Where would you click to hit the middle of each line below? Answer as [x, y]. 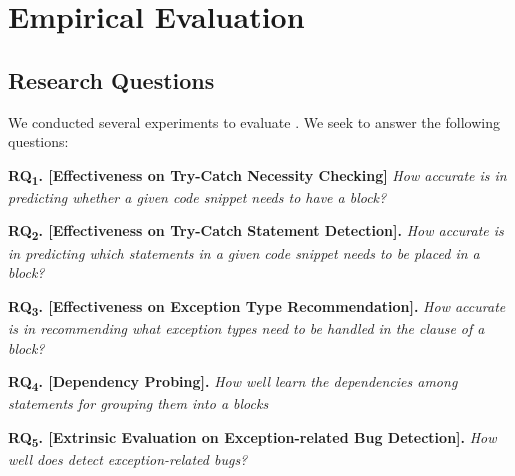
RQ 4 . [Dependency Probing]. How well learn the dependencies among [233, 382]
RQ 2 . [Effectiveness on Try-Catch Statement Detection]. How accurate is [256, 232]
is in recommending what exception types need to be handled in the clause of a [246, 327]
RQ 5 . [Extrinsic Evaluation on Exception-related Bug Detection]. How [252, 438]
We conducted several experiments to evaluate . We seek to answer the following [254, 121]
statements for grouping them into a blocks [138, 403]
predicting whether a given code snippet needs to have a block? [197, 196]
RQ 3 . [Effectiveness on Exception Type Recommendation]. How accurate [257, 307]
